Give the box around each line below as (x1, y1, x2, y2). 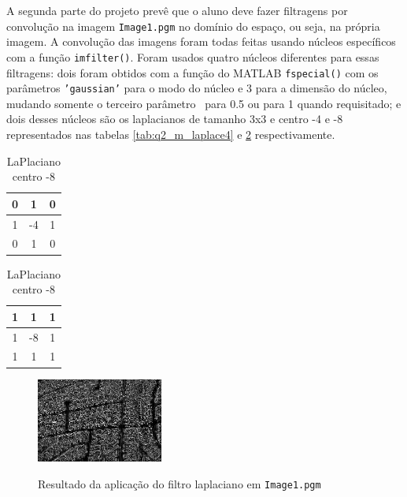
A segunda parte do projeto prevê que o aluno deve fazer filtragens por (6, 2, 348, 18)
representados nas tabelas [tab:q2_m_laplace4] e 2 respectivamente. (6, 126, 335, 142)
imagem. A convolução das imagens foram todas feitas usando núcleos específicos (6, 33, 396, 50)
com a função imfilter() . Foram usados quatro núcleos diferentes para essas (6, 48, 379, 65)
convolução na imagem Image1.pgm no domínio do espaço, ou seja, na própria (6, 17, 380, 34)
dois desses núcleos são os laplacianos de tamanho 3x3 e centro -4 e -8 (6, 110, 343, 127)
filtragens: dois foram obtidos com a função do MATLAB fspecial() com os (6, 64, 379, 80)
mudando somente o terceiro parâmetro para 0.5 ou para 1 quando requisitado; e (6, 95, 401, 111)
